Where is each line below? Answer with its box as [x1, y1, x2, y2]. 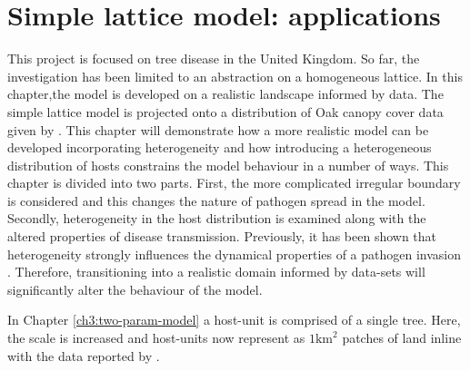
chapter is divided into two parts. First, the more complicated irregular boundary [7, 173, 461, 192]
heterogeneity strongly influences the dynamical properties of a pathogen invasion [7, 244, 462, 263]
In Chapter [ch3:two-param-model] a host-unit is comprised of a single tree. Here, [7, 310, 461, 329]
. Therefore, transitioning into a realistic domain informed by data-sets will [7, 262, 425, 281]
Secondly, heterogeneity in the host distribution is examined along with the [7, 209, 426, 228]
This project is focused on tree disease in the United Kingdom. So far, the [7, 49, 420, 68]
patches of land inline [342, 328, 462, 347]
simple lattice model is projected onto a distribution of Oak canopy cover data [7, 102, 444, 121]
